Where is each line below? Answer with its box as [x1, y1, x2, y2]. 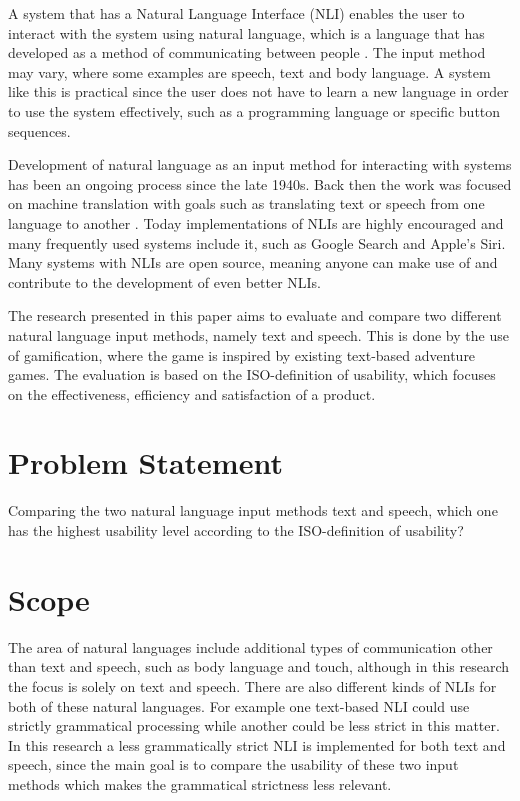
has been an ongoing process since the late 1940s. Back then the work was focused [8, 173, 512, 194]
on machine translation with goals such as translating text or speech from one [8, 193, 485, 214]
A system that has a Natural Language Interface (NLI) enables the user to [8, 3, 465, 23]
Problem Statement [8, 442, 283, 483]
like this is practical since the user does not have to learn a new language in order [8, 81, 509, 102]
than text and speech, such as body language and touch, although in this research [8, 656, 509, 677]
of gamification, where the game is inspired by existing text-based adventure [8, 344, 476, 365]
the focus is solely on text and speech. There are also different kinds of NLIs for [8, 675, 497, 696]
